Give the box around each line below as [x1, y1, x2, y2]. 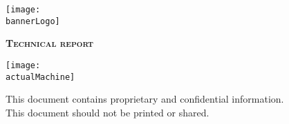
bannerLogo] [6, 16, 60, 26]
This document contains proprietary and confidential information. [6, 92, 284, 106]
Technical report [6, 36, 94, 50]
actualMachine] [6, 72, 75, 82]
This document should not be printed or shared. [6, 105, 209, 119]
